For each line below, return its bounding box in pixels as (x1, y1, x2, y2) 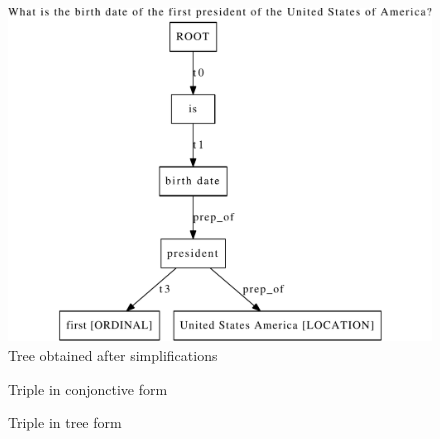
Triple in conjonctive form (8, 378, 168, 399)
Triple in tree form (8, 412, 122, 433)
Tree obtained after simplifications (8, 344, 218, 365)
